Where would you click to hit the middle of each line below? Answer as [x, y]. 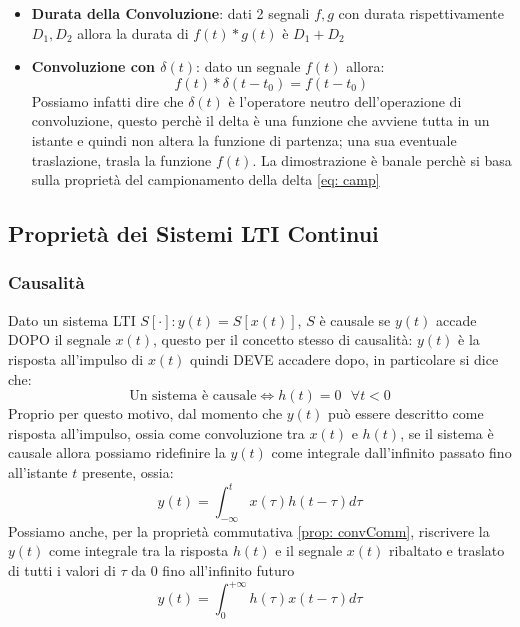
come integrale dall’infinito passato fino [391, 452]
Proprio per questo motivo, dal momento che [145, 413]
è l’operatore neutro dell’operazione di [345, 100]
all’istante [38, 471]
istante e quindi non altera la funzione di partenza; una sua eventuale [244, 139]
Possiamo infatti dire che [107, 100]
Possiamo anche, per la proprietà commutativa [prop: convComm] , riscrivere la [249, 530]
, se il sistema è [447, 432]
